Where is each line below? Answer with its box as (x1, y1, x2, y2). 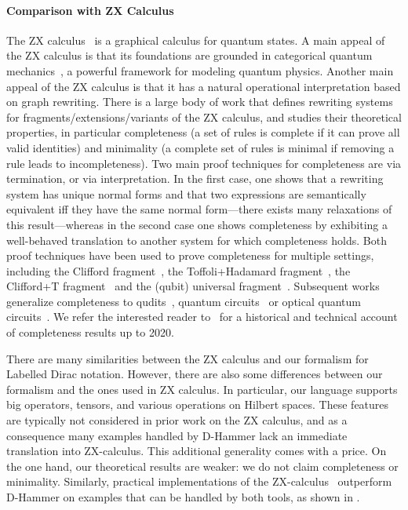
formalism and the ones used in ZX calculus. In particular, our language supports (6, 381, 398, 397)
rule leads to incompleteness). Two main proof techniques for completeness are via (6, 155, 402, 171)
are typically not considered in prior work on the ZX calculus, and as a (6, 412, 348, 428)
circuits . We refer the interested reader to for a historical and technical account (6, 308, 398, 325)
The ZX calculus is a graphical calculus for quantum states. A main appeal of (6, 31, 385, 48)
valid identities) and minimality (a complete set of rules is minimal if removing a (6, 139, 395, 155)
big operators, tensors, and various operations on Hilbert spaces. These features (6, 396, 389, 413)
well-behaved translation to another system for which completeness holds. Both (6, 231, 387, 248)
